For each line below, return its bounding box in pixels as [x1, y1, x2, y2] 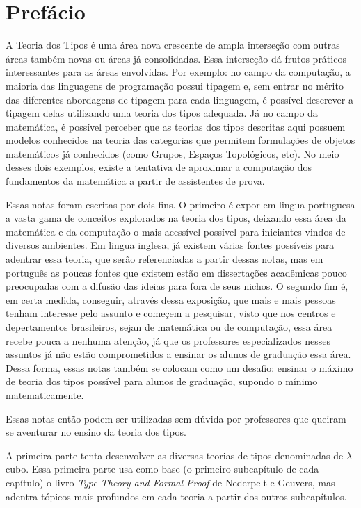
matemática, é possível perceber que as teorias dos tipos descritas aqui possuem [6, 119, 346, 133]
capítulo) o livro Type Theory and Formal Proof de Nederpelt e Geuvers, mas [6, 475, 335, 489]
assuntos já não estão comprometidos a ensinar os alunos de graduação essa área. [6, 347, 351, 361]
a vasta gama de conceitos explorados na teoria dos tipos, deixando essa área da [6, 211, 346, 225]
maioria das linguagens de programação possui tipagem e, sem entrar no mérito [6, 78, 344, 92]
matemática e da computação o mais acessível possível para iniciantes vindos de [6, 224, 346, 238]
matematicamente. [6, 387, 84, 402]
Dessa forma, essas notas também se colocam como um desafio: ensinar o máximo [6, 360, 353, 375]
